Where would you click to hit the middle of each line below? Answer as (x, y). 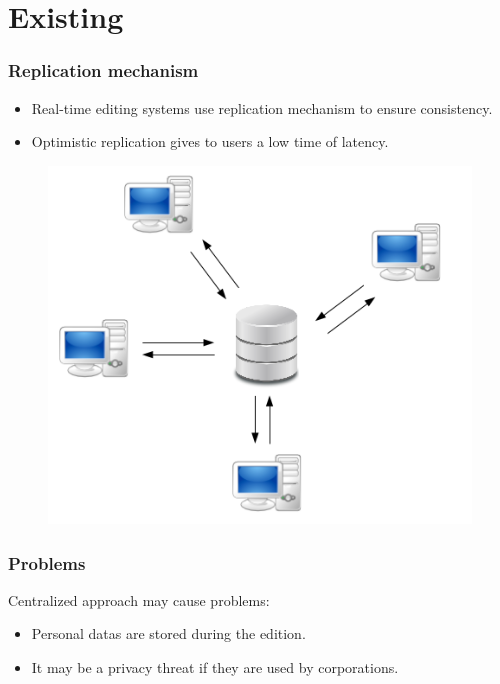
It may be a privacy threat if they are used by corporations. (215, 667)
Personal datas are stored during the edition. (168, 633)
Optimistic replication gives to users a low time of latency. (210, 141)
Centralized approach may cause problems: (139, 599)
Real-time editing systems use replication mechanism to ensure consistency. (262, 107)
